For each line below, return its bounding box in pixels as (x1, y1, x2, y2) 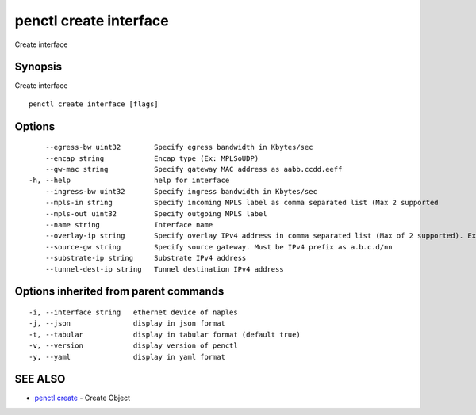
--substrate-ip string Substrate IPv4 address (44, 253, 247, 263)
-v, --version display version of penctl (29, 341, 238, 350)
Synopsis (14, 60, 63, 74)
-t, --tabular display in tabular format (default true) (29, 329, 301, 339)
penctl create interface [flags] (29, 99, 159, 109)
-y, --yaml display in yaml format (29, 352, 226, 361)
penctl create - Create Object (34, 393, 131, 403)
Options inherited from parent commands (14, 285, 225, 299)
